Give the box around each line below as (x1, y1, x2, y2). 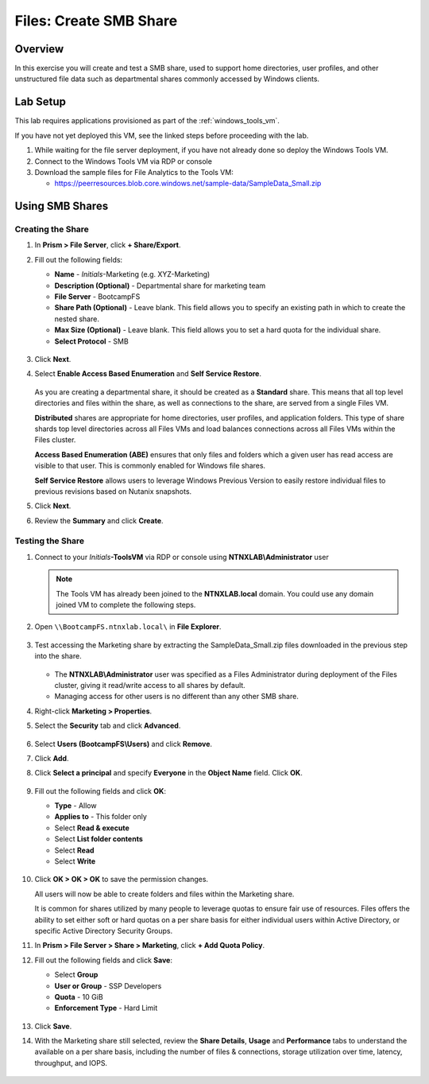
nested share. (54, 314, 99, 324)
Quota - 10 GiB (54, 992, 103, 1001)
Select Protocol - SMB (54, 336, 129, 346)
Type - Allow (54, 801, 97, 810)
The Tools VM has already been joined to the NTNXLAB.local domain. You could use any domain (56, 589, 373, 598)
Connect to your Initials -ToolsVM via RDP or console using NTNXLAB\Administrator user (34, 552, 329, 561)
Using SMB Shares (14, 200, 109, 213)
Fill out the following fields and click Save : (34, 955, 172, 965)
